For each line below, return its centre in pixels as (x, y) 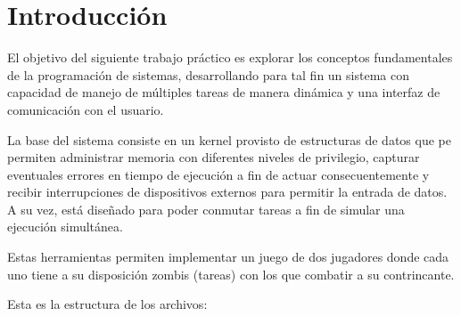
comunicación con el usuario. (86, 109)
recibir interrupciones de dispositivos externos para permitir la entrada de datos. (227, 192)
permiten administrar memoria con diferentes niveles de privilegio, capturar (214, 157)
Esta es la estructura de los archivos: (107, 304)
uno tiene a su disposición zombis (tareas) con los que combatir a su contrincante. (231, 274)
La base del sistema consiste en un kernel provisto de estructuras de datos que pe (229, 139)
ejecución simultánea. (65, 227)
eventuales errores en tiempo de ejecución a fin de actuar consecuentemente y (218, 174)
